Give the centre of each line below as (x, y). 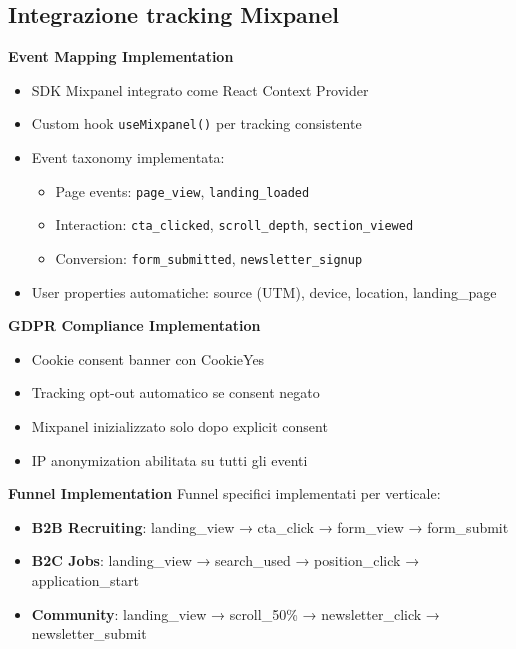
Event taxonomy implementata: (128, 157)
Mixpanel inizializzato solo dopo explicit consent (179, 425)
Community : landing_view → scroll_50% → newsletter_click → (235, 613)
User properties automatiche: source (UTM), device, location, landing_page (264, 291)
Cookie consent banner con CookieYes (148, 358)
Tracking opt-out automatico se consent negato (175, 392)
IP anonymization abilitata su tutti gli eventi (169, 459)
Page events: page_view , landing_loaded (182, 190)
